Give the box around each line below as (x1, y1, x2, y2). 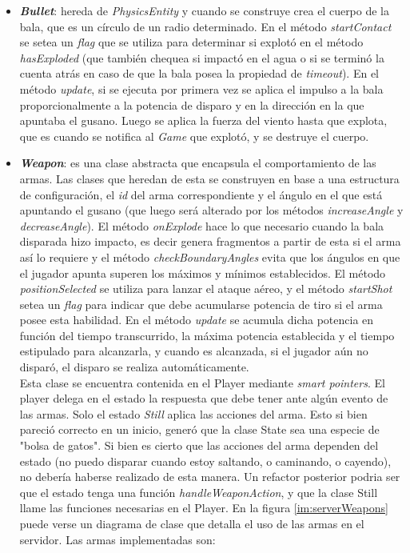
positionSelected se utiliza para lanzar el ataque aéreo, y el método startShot (19, 280, 392, 297)
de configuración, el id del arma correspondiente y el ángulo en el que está (19, 186, 383, 202)
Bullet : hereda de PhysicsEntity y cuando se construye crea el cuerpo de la (19, 2, 390, 18)
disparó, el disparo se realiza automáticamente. (19, 359, 249, 375)
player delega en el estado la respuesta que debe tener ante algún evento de (19, 390, 388, 407)
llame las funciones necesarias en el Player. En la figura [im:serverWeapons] (19, 499, 388, 516)
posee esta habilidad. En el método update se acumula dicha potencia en (19, 311, 374, 328)
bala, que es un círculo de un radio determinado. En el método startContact (19, 18, 392, 34)
